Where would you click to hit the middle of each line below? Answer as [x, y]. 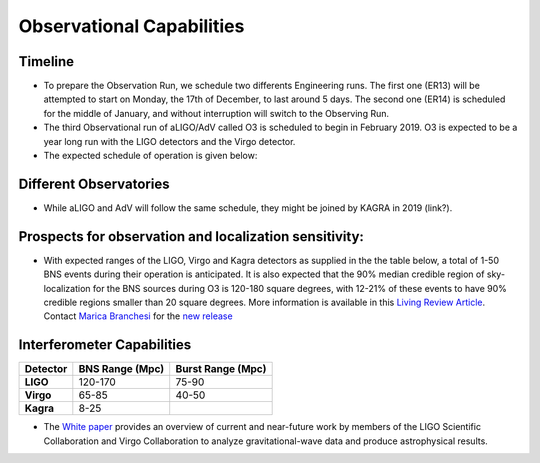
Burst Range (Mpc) [221, 369]
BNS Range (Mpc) [121, 369]
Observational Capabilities [131, 26]
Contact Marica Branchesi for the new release [138, 316]
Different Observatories [94, 183]
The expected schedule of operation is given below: [150, 156]
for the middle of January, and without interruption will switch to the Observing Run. [216, 113]
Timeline [46, 61]
